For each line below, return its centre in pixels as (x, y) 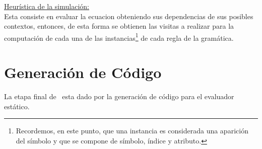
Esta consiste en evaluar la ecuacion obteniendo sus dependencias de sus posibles (129, 16)
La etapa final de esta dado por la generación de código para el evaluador (119, 96)
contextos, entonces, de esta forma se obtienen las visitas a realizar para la (119, 26)
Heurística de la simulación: (47, 6)
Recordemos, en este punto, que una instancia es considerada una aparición (132, 131)
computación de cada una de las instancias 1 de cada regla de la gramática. (119, 37)
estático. (17, 106)
